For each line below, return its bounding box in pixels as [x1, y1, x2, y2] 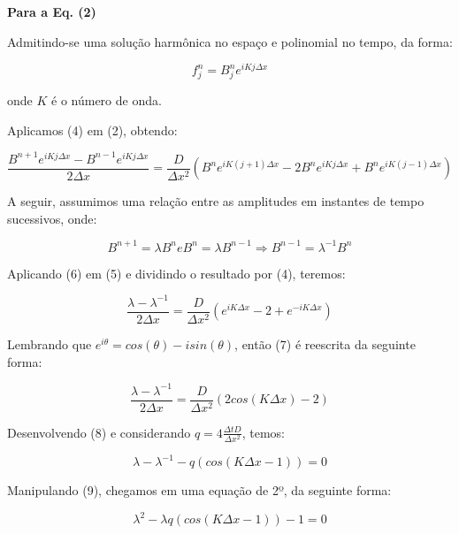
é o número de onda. [51, 91, 162, 109]
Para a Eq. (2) [7, 3, 96, 20]
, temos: [241, 423, 285, 441]
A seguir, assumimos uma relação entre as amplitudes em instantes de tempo [7, 192, 425, 210]
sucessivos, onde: [7, 209, 97, 227]
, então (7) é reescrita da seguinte [234, 335, 416, 353]
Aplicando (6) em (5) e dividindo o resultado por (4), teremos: [7, 263, 346, 282]
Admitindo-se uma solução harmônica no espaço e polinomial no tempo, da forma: [7, 32, 453, 50]
